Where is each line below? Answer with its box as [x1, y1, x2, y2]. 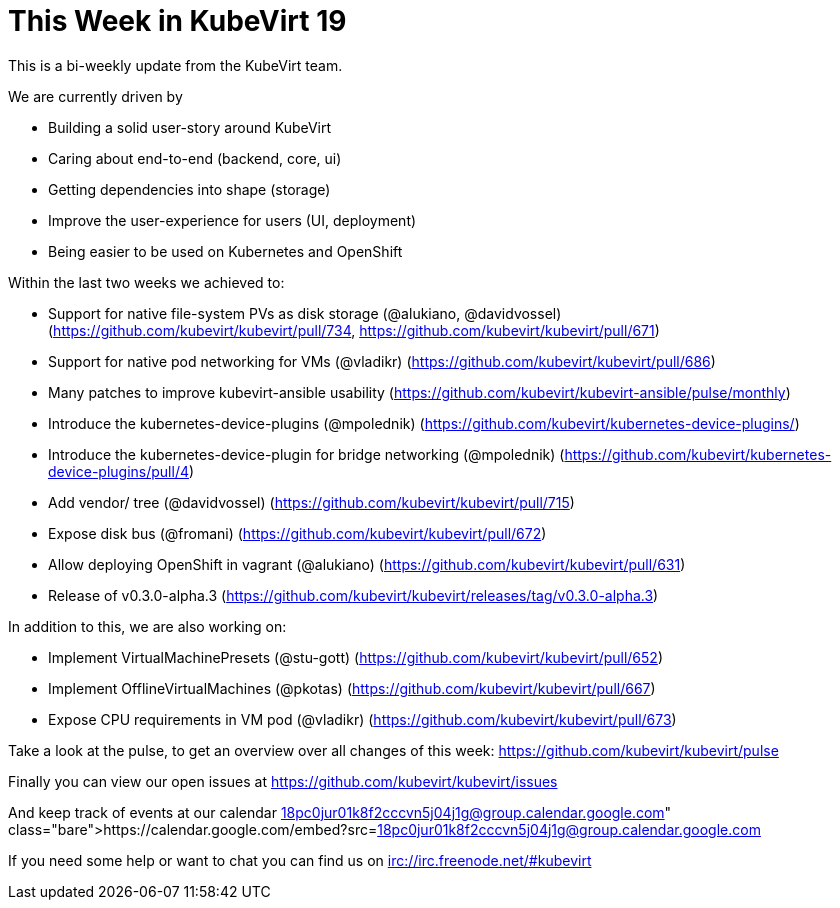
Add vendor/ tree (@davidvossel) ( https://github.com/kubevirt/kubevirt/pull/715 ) [48, 493, 575, 511]
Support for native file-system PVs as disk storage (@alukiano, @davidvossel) [48, 304, 562, 322]
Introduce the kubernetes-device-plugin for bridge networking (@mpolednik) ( [48, 445, 565, 463]
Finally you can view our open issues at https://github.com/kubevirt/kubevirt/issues [8, 772, 558, 790]
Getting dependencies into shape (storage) [48, 180, 331, 198]
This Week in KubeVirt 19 [8, 4, 347, 38]
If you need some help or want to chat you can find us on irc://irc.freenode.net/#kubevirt [8, 851, 592, 869]
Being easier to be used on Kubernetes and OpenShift [48, 242, 403, 260]
